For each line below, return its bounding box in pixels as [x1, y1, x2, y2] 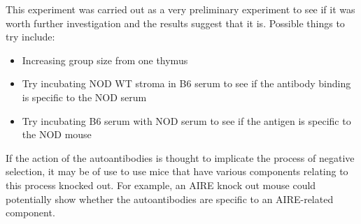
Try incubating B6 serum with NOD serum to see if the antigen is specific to [22, 113, 351, 128]
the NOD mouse [22, 127, 92, 142]
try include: [6, 29, 55, 44]
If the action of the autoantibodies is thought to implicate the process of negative [6, 150, 355, 165]
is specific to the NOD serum [22, 89, 147, 104]
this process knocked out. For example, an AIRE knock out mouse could [6, 177, 316, 192]
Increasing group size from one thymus [22, 52, 188, 67]
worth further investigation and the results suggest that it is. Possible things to [6, 15, 345, 30]
